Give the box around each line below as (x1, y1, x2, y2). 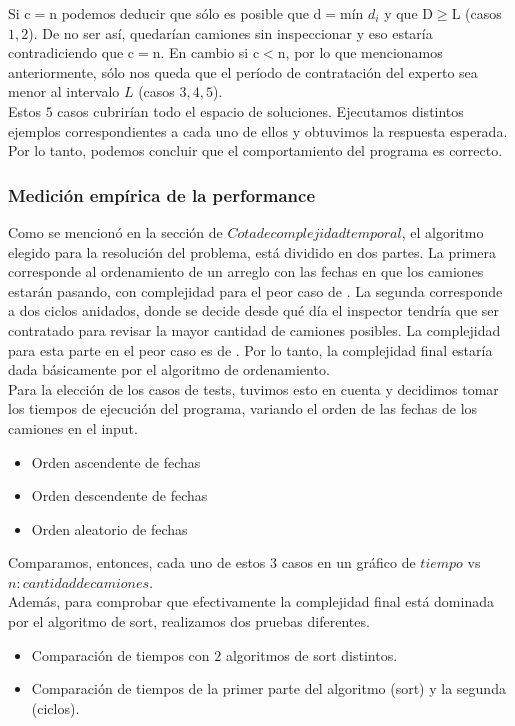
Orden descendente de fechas (31, 485, 208, 506)
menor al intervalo (8, 81, 120, 102)
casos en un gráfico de (281, 552, 416, 573)
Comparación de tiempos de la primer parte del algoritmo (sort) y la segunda (31, 678, 506, 699)
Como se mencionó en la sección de (8, 221, 223, 242)
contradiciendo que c (8, 42, 135, 63)
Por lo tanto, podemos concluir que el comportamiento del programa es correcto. (8, 140, 503, 161)
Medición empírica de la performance (8, 182, 316, 207)
